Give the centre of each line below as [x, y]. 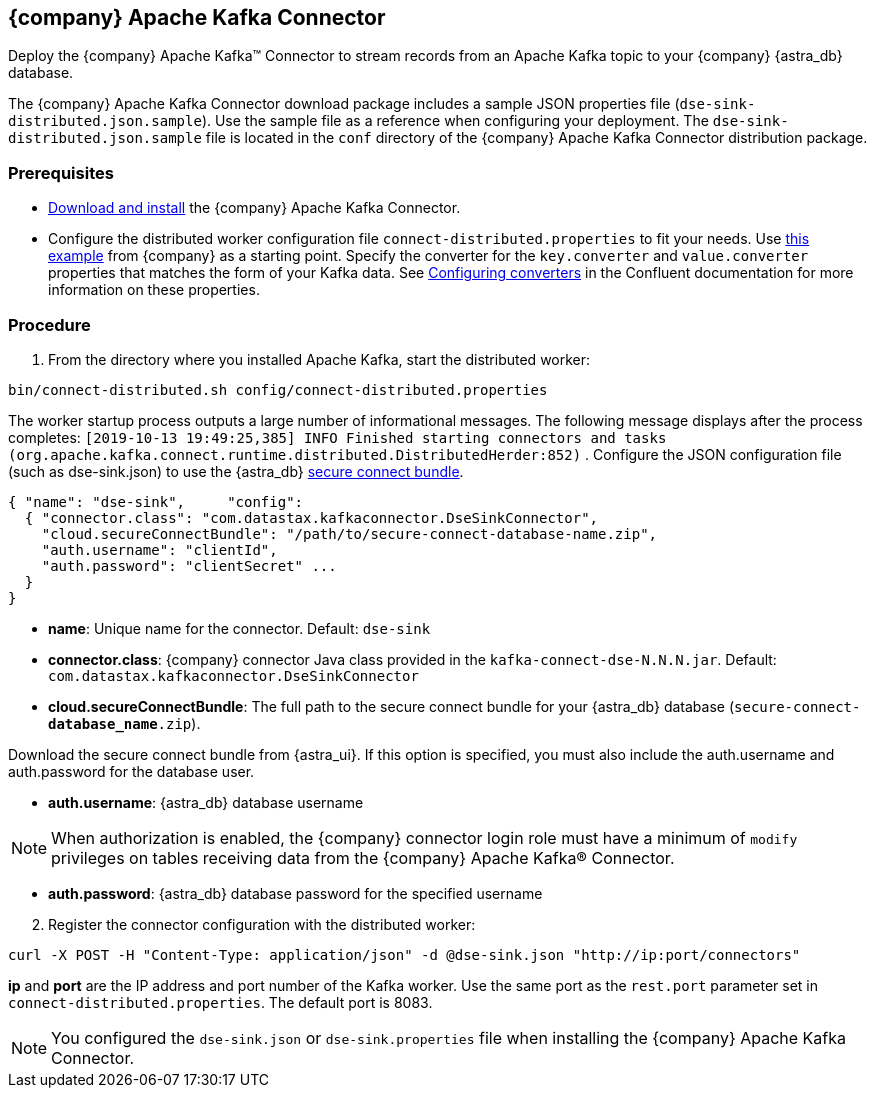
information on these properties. [154, 290]
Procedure [49, 324]
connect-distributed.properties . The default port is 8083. [220, 1002]
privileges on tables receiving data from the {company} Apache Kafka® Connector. [363, 857]
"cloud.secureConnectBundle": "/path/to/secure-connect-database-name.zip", [349, 533]
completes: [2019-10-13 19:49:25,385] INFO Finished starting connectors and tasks [337, 437]
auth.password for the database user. [131, 771]
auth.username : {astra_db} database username [206, 802]
